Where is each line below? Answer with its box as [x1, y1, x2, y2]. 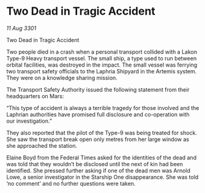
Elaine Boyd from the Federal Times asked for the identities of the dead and [6, 154, 197, 161]
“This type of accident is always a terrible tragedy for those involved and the [6, 104, 199, 111]
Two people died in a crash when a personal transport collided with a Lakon [6, 48, 198, 56]
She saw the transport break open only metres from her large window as [6, 136, 190, 143]
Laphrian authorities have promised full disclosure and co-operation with [6, 111, 190, 118]
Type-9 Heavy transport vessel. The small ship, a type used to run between [6, 54, 197, 62]
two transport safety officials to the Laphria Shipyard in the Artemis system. [6, 67, 197, 75]
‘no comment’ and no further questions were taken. [6, 180, 136, 187]
